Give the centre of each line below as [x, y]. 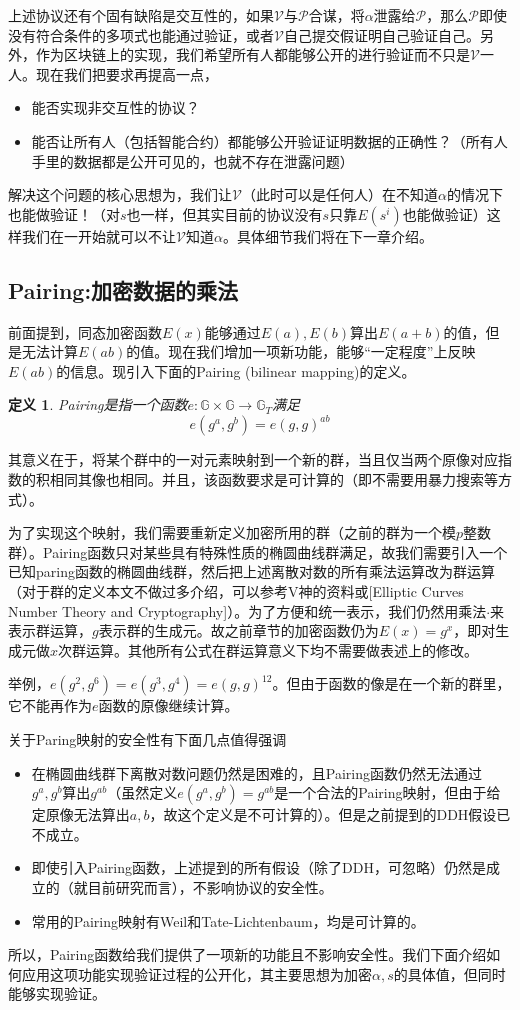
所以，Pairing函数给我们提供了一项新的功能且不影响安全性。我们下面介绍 [247, 954]
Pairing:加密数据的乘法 [123, 289]
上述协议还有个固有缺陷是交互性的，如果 [141, 15]
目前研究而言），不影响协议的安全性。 [210, 886]
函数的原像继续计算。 [168, 705]
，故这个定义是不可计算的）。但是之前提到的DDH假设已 [330, 814]
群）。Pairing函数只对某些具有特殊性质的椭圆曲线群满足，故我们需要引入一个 [258, 551]
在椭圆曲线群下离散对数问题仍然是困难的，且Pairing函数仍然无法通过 [256, 772]
